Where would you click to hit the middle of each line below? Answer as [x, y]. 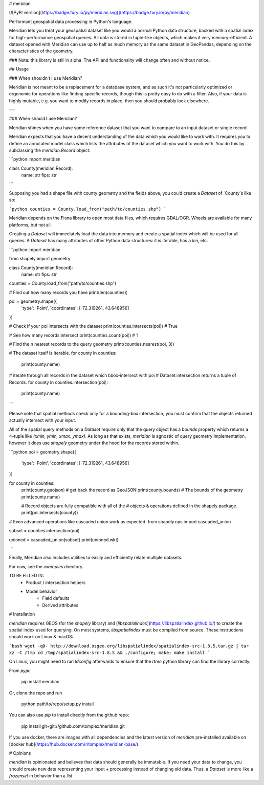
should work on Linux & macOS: [41, 637]
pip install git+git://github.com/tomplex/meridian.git [73, 726]
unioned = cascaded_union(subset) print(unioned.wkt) [64, 539]
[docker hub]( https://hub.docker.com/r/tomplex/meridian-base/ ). [74, 744]
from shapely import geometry [40, 259]
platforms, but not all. [31, 224]
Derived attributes [60, 605]
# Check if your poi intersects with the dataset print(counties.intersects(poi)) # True [93, 326]
